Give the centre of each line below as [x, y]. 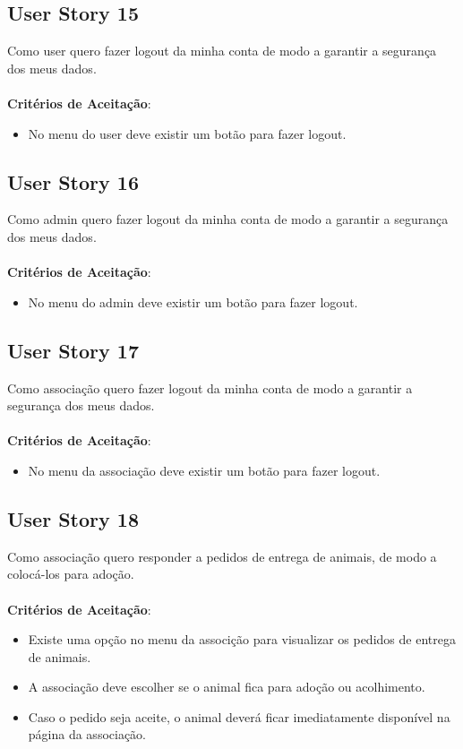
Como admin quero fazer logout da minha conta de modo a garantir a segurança [228, 219]
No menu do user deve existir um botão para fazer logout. [187, 133]
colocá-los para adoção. [71, 574]
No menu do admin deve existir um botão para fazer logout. [193, 301]
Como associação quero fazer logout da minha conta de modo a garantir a [210, 387]
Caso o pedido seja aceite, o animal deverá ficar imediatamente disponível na [239, 716]
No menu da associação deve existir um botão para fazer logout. [204, 470]
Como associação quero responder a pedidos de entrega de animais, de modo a [222, 556]
